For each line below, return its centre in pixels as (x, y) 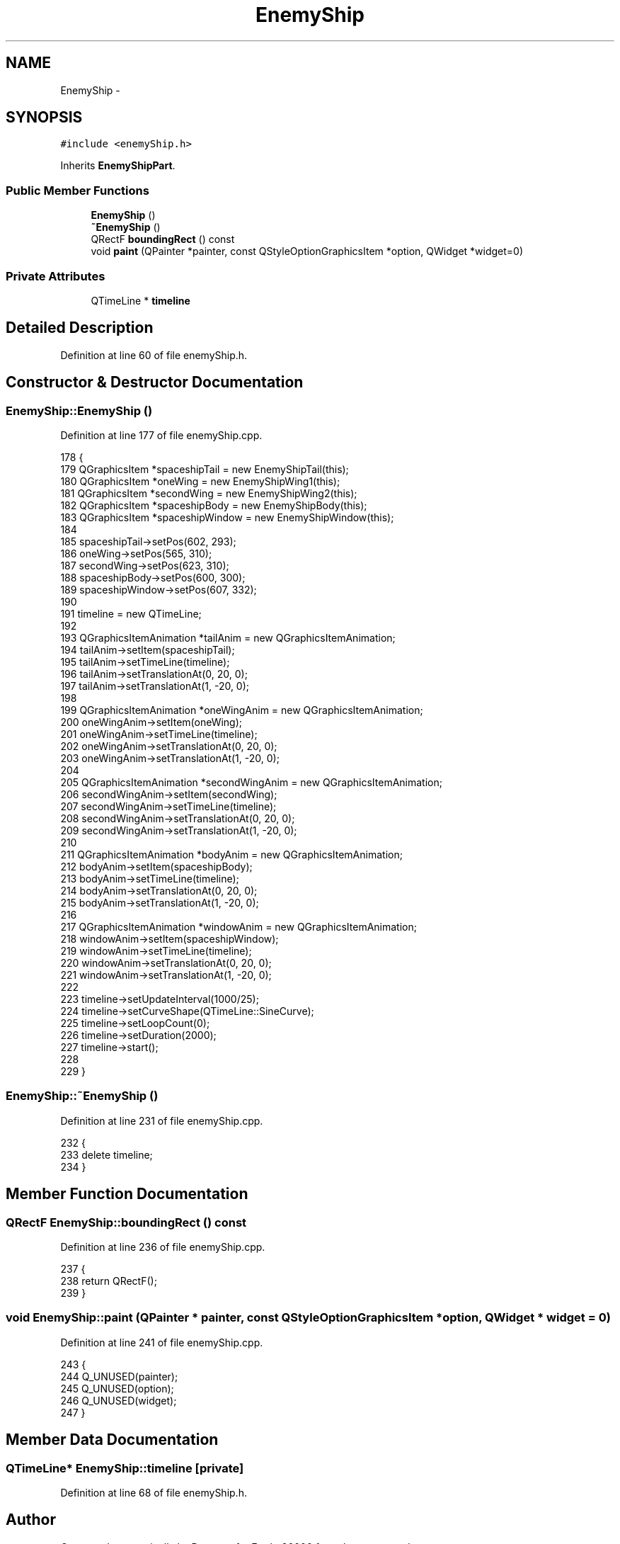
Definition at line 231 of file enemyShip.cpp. (162, 1120)
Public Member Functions (77, 190)
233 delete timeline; (107, 1154)
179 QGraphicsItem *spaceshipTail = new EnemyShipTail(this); (205, 469)
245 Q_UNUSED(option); (117, 1388)
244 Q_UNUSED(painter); (119, 1376)
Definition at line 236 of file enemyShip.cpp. (163, 1247)
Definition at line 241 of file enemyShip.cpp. (162, 1342)
